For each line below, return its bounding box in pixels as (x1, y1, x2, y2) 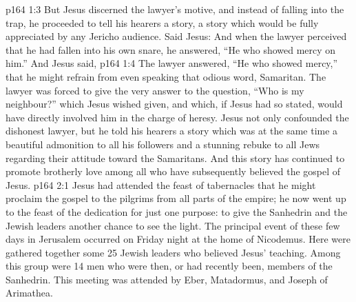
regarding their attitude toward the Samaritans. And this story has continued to (6, 150, 345, 165)
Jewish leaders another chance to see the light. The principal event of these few (6, 218, 340, 232)
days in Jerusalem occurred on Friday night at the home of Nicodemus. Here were (6, 232, 350, 246)
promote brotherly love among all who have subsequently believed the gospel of (6, 164, 341, 179)
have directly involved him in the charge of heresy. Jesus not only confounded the (6, 110, 349, 124)
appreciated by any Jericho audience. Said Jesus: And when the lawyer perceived (6, 29, 347, 43)
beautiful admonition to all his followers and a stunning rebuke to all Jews (6, 137, 320, 151)
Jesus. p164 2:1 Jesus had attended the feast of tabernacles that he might (6, 177, 316, 192)
